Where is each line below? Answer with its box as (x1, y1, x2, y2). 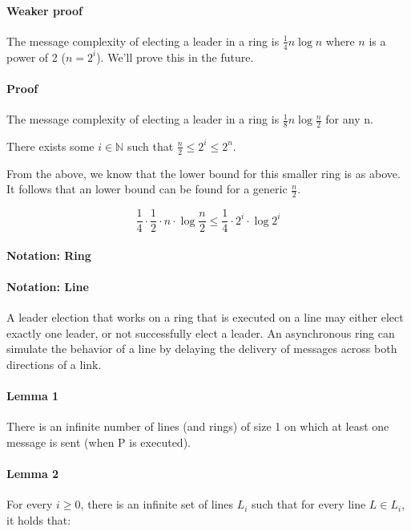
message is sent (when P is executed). (6, 433, 191, 450)
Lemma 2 (6, 465, 59, 482)
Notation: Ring (6, 246, 91, 263)
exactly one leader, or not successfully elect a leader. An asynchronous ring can (6, 324, 395, 341)
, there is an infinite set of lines (80, 496, 234, 513)
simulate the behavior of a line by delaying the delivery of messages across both (6, 340, 397, 357)
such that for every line (252, 496, 366, 513)
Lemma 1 (6, 387, 59, 404)
